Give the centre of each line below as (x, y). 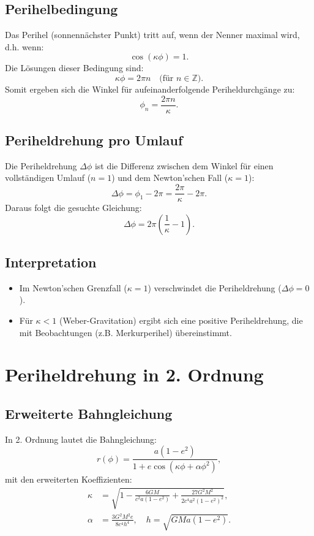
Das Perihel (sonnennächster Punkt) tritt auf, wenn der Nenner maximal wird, (152, 35)
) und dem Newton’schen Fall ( (170, 178)
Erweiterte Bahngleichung (89, 414)
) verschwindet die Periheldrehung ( (215, 287)
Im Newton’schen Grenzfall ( (73, 287)
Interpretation (51, 262)
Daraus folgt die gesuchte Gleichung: (73, 208)
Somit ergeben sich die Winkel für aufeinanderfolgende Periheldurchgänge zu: (150, 89)
